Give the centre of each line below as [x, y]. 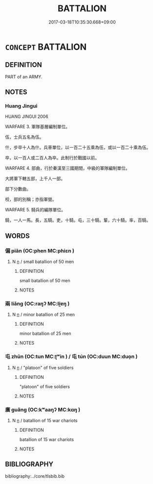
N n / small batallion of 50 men [43, 262]
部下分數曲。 [18, 189]
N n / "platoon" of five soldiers [43, 368]
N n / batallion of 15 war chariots [45, 420]
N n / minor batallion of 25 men [43, 315]
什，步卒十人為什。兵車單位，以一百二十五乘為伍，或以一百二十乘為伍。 [78, 148]
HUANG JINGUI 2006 [27, 117]
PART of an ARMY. [24, 77]
